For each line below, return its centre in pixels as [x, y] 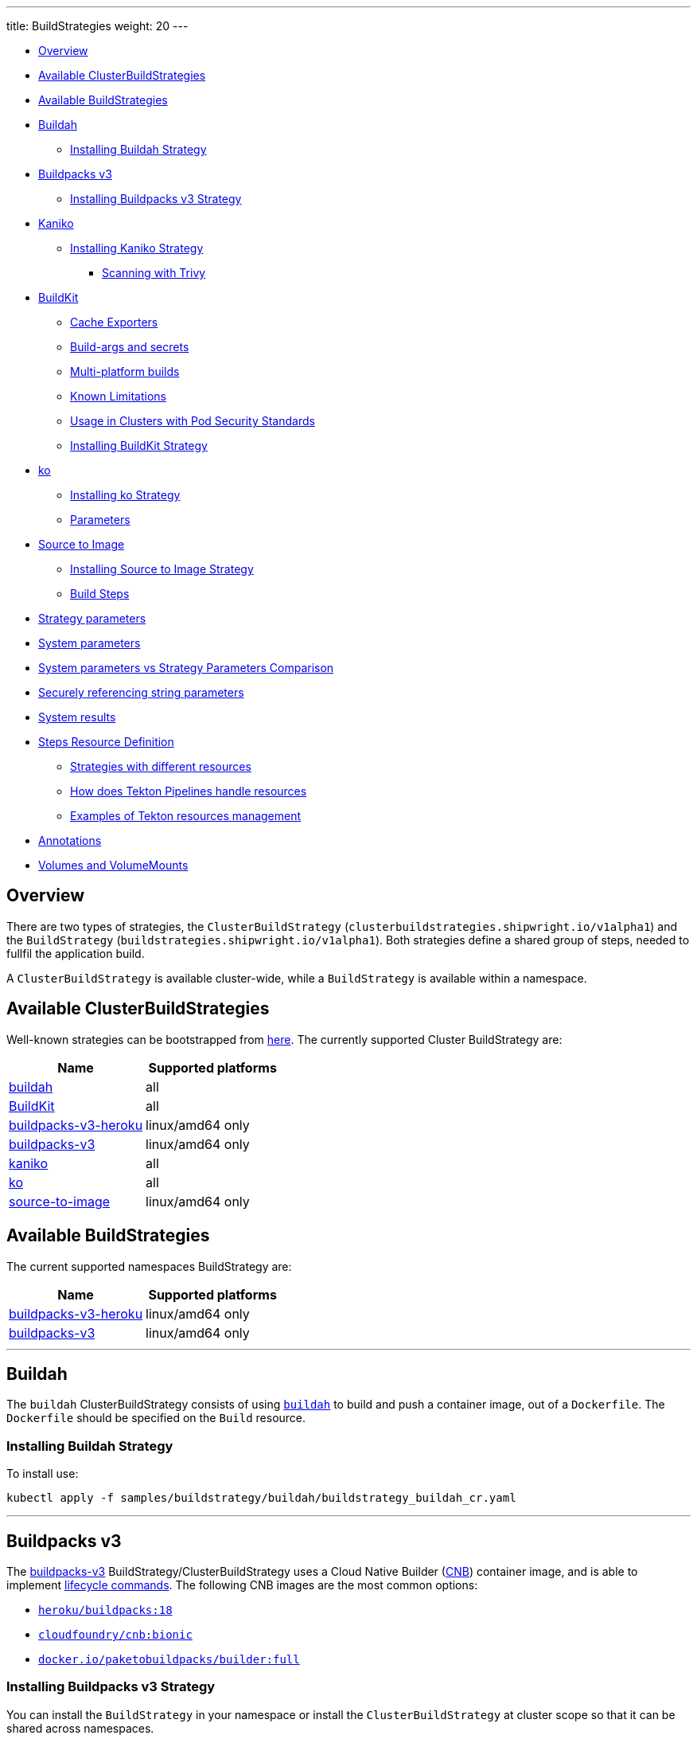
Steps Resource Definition [106, 742]
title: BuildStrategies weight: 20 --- [97, 26]
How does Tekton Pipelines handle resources [189, 791]
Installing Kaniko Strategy [137, 248]
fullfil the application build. [76, 953]
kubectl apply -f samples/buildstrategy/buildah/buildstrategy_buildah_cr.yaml [261, 1498]
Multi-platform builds [125, 371]
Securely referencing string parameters [141, 692]
